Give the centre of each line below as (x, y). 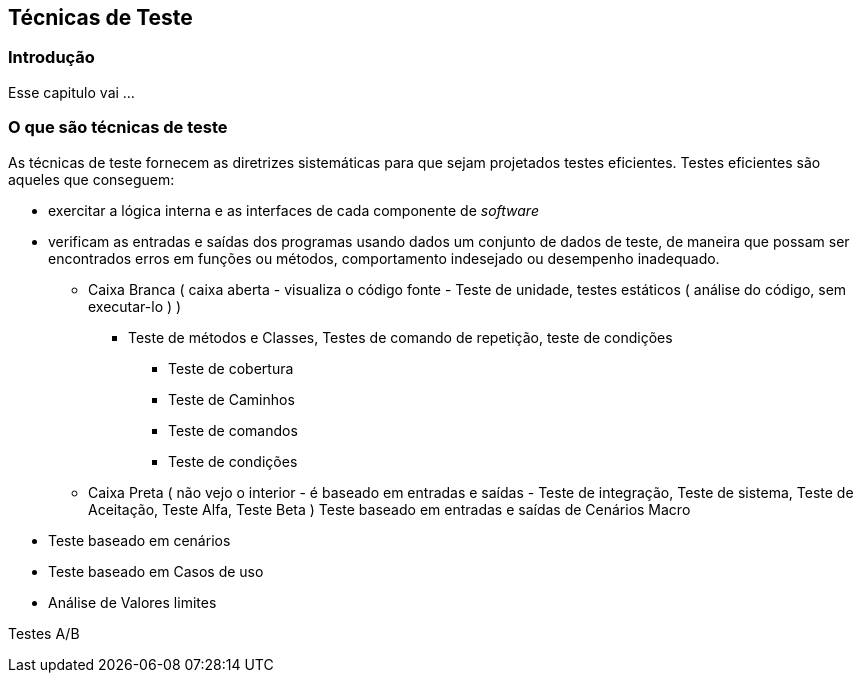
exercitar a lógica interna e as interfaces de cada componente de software (293, 210)
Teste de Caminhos (231, 399)
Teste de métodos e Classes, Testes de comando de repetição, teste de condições (400, 337)
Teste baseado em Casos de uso (156, 571)
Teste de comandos (233, 430)
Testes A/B (44, 633)
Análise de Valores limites (132, 602)
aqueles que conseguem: (91, 179)
